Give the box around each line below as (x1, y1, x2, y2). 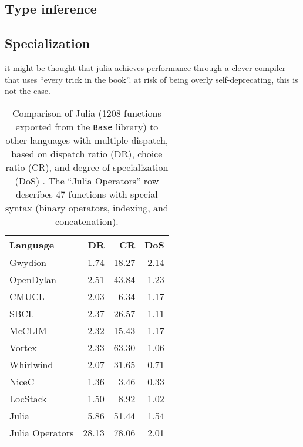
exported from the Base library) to (15, 119, 159, 133)
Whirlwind (9, 357, 53, 371)
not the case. (5, 85, 51, 97)
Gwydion (9, 255, 46, 269)
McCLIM (9, 323, 47, 337)
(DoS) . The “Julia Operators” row (15, 173, 159, 187)
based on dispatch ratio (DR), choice (11, 146, 163, 160)
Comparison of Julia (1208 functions (12, 106, 161, 120)
